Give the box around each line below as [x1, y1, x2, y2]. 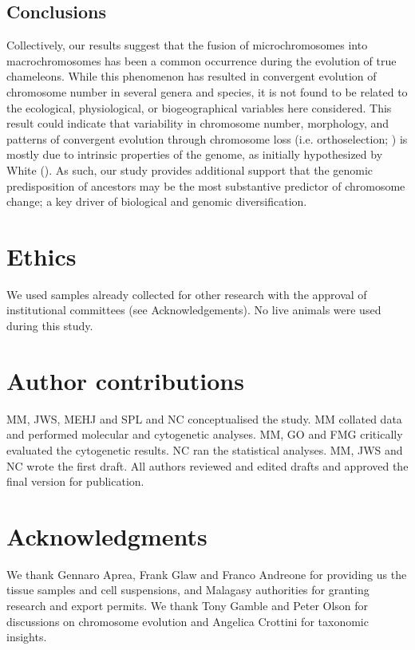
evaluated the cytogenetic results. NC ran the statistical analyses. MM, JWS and [6, 441, 403, 458]
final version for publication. [6, 473, 144, 490]
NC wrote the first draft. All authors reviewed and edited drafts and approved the [6, 457, 409, 474]
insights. [6, 628, 47, 645]
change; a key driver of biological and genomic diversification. [6, 193, 307, 210]
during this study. [6, 317, 93, 334]
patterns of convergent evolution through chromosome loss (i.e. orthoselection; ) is [6, 130, 408, 147]
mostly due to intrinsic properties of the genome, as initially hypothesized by [6, 146, 383, 163]
